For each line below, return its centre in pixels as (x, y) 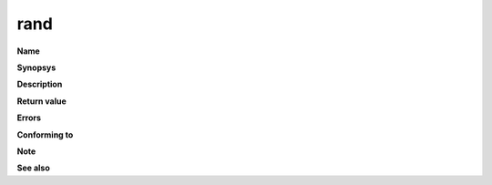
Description (40, 84)
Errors (29, 118)
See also (33, 168)
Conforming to (45, 134)
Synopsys (36, 67)
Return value (42, 101)
